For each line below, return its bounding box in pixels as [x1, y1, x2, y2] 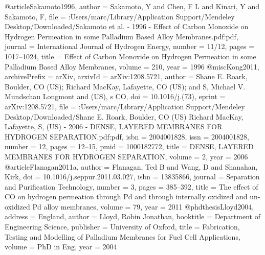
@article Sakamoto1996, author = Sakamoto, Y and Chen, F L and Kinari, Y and [5, 1, 259, 11]
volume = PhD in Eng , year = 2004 [5, 241, 117, 252]
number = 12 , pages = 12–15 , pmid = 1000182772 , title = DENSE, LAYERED [5, 141, 254, 152]
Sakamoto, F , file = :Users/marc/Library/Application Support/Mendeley [5, 11, 235, 21]
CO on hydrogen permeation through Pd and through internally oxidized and [5, 191, 248, 202]
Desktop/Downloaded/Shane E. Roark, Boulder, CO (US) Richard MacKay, [5, 111, 244, 122]
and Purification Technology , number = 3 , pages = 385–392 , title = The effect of [5, 181, 258, 192]
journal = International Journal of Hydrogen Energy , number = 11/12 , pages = [5, 41, 255, 52]
